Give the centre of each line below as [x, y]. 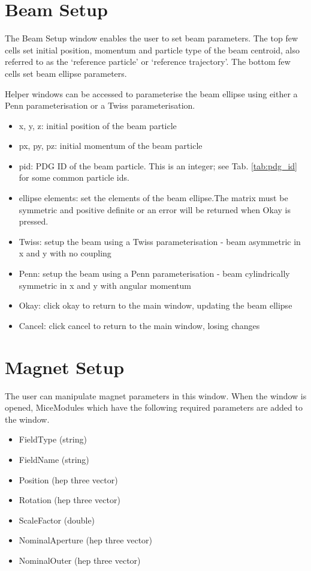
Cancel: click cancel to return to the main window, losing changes [139, 325]
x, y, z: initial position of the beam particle [98, 125]
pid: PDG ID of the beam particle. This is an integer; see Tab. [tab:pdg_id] [158, 165]
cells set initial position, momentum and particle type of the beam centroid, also [152, 50]
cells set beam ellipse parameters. [66, 73]
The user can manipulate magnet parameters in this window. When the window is [156, 395]
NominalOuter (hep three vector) [80, 560]
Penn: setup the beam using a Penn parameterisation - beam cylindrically [154, 273]
